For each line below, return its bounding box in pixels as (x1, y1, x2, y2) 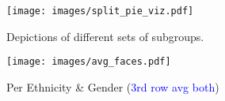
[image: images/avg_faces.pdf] (6, 56, 171, 68)
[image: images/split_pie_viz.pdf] (6, 6, 194, 17)
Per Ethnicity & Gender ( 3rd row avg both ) (6, 78, 219, 95)
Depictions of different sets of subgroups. (6, 28, 204, 44)
